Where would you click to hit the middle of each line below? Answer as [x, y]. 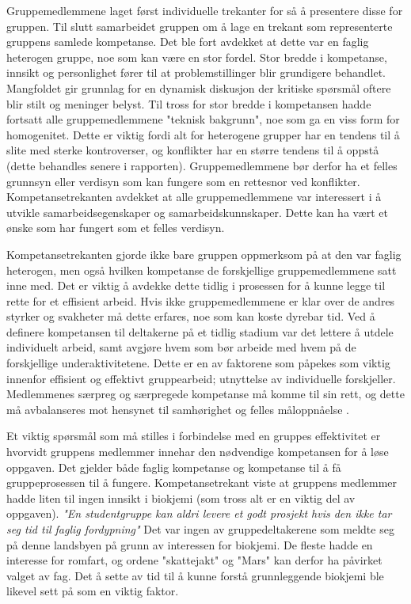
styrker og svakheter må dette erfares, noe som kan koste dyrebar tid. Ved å [191, 316]
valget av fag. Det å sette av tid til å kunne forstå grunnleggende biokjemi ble [195, 575]
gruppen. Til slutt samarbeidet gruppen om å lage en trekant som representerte [200, 26]
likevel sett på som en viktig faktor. [93, 591]
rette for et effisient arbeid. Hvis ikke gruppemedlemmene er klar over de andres [201, 300]
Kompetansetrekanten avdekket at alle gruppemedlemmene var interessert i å [194, 197]
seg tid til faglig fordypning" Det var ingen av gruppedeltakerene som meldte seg [200, 529]
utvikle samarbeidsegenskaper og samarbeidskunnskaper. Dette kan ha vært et [197, 212]
